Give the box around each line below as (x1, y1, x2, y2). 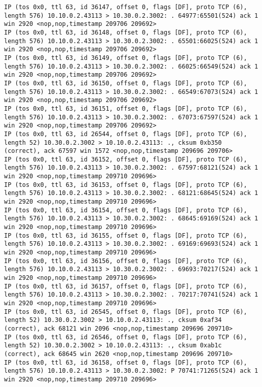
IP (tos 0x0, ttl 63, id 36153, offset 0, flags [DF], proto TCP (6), (4, 181, 247, 188)
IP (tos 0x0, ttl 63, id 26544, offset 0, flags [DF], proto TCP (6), (4, 130, 247, 138)
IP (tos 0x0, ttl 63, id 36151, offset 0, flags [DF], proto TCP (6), (4, 105, 247, 112)
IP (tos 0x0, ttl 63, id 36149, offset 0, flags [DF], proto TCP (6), (4, 54, 247, 61)
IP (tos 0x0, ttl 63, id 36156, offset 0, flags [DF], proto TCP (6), (4, 257, 247, 265)
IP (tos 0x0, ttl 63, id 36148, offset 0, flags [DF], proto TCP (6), (4, 28, 247, 36)
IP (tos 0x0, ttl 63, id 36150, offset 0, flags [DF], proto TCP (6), (4, 79, 247, 87)
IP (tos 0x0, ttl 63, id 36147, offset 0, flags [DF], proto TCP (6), (4, 4, 247, 11)
